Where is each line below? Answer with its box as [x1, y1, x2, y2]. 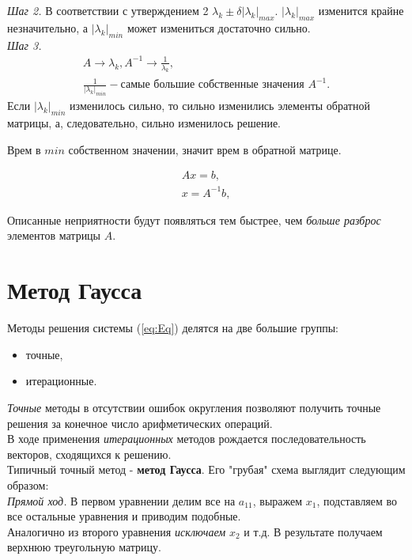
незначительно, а [7, 19, 89, 36]
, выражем [252, 492, 303, 509]
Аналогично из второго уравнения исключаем [7, 523, 226, 539]
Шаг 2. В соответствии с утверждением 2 [7, 2, 209, 18]
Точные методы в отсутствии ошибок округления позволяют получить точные [7, 399, 381, 415]
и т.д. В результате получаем [244, 523, 383, 539]
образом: [7, 476, 49, 493]
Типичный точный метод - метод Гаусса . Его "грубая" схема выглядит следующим [7, 461, 406, 478]
